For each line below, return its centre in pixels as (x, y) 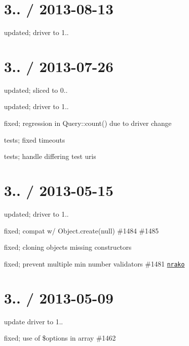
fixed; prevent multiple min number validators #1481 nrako (94, 263)
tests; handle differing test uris (50, 156)
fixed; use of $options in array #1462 (60, 338)
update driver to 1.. (34, 321)
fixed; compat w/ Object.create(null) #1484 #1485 (81, 230)
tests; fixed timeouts (35, 139)
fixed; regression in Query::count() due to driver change (88, 123)
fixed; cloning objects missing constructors (68, 247)
